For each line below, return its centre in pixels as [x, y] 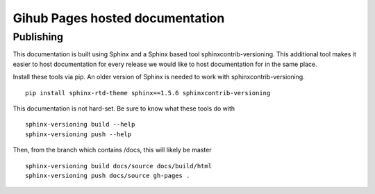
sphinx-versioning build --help [80, 124]
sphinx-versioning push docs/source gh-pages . [108, 175]
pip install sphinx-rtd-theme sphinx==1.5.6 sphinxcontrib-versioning [148, 93]
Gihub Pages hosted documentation [119, 18]
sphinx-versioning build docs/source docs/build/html [118, 166]
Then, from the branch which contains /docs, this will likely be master [112, 150]
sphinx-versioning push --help [78, 134]
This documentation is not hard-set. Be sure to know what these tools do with [124, 108]
